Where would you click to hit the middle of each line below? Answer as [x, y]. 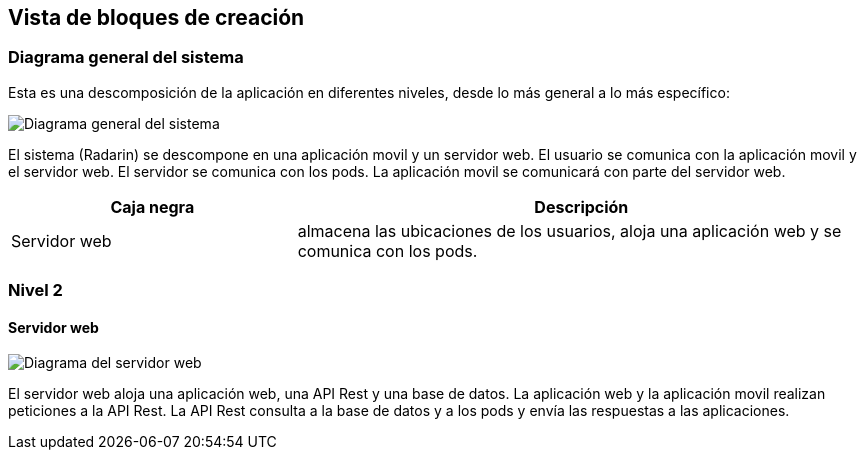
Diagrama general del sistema [126, 57]
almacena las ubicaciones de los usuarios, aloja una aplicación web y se [569, 230]
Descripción [581, 206]
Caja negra [152, 206]
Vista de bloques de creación [156, 17]
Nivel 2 [35, 290]
